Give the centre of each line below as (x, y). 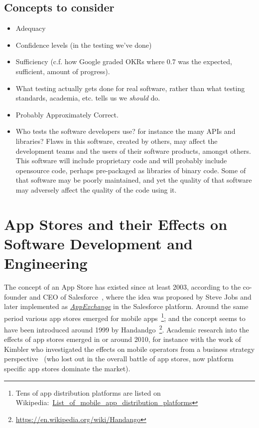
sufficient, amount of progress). (63, 71)
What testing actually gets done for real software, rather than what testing (130, 88)
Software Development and (98, 243)
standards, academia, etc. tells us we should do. (88, 98)
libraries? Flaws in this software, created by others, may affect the (117, 141)
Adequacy (31, 28)
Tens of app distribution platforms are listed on (88, 392)
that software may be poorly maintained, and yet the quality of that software (134, 180)
